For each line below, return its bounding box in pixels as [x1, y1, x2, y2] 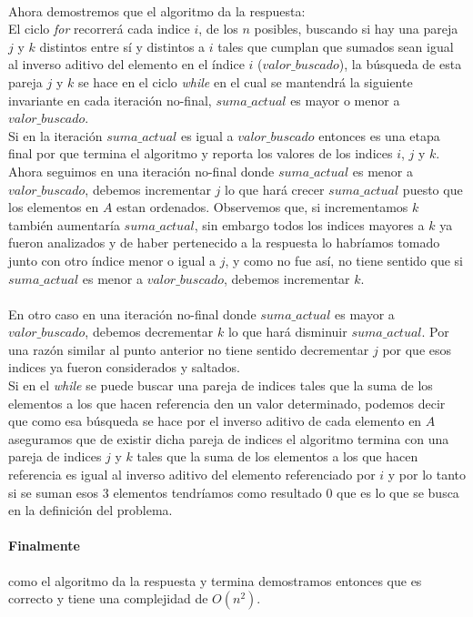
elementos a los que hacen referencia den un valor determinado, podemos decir [8, 393, 446, 412]
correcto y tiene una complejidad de [8, 589, 208, 608]
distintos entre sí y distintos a [39, 36, 206, 56]
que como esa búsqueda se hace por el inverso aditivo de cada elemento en [8, 411, 422, 430]
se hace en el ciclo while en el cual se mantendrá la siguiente [77, 72, 413, 91]
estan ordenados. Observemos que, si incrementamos [116, 197, 408, 217]
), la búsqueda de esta [338, 55, 462, 74]
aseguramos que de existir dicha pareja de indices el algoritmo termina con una [8, 429, 449, 448]
